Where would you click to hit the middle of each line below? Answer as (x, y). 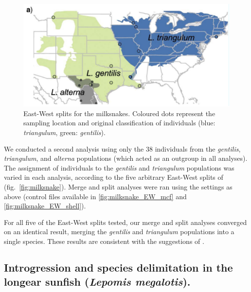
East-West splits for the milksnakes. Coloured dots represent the (119, 113)
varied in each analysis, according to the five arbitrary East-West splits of (114, 177)
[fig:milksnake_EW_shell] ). (45, 206)
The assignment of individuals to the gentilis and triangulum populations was (119, 167)
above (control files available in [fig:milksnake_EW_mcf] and (95, 196)
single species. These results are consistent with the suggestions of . (104, 241)
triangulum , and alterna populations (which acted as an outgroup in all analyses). (126, 158)
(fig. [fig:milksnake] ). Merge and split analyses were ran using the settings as (118, 186)
